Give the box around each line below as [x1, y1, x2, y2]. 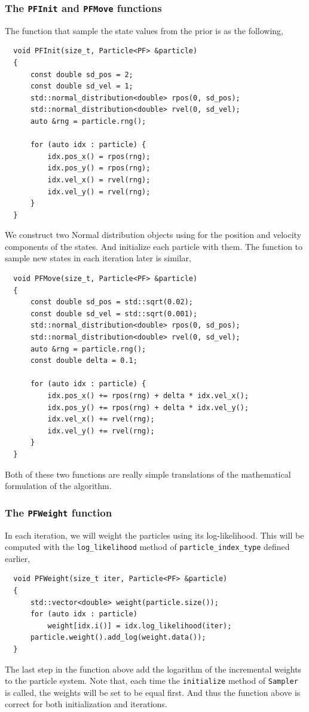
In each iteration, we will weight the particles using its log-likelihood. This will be [5, 528, 304, 541]
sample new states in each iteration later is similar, [5, 252, 191, 264]
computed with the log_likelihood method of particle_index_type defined [5, 540, 290, 553]
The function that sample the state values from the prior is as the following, [5, 24, 283, 36]
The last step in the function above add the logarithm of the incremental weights [5, 662, 302, 675]
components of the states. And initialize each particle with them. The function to [5, 240, 303, 252]
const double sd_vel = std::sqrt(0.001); [30, 309, 198, 318]
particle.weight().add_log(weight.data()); [30, 633, 206, 642]
